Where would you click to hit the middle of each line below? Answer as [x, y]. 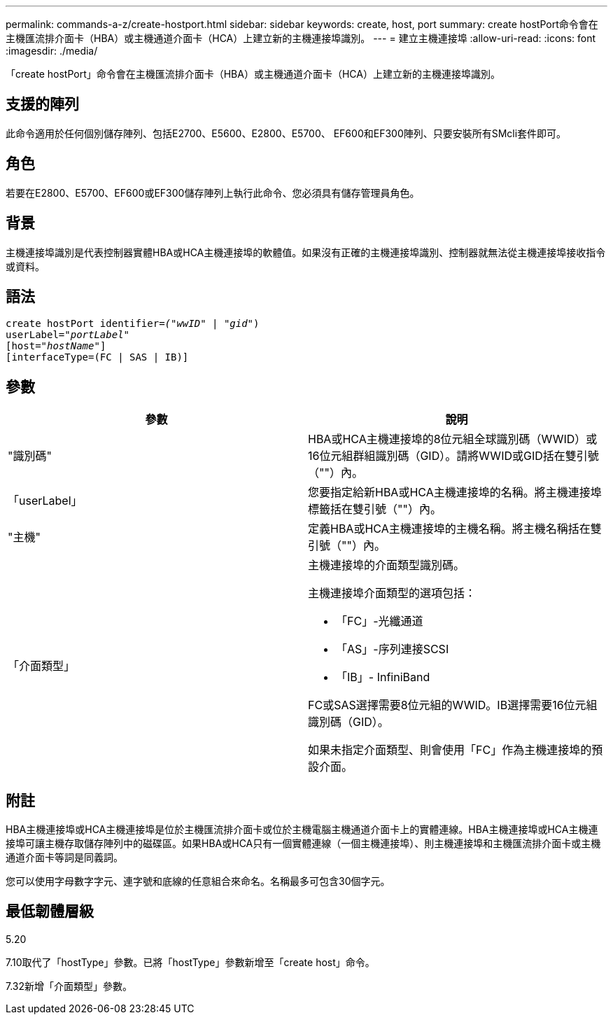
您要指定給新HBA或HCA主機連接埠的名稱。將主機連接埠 [455, 492]
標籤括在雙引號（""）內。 [375, 509]
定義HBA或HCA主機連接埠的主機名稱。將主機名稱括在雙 [455, 529]
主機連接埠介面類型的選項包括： [392, 593]
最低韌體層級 [50, 911]
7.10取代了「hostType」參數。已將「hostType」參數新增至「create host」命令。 [190, 962]
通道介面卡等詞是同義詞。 [64, 858]
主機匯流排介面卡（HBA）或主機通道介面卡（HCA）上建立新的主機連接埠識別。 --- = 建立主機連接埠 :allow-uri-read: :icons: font [301, 38]
